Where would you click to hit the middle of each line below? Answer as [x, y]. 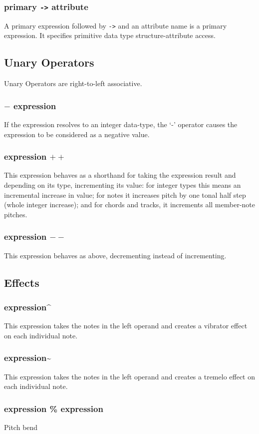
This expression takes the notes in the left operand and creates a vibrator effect [126, 326]
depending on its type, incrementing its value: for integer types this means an [123, 185]
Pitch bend [21, 427]
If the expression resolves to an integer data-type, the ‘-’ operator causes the [121, 124]
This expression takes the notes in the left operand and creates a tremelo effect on [129, 376]
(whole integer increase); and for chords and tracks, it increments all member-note [129, 204]
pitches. [16, 214]
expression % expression [54, 408]
